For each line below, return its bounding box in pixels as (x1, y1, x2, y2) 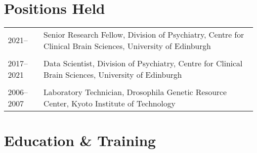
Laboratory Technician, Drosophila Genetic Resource (43, 86, 227, 98)
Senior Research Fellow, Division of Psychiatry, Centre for (43, 28, 244, 40)
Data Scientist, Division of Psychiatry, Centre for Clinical (43, 57, 243, 69)
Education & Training (4, 130, 156, 150)
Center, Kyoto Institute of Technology (43, 97, 175, 109)
